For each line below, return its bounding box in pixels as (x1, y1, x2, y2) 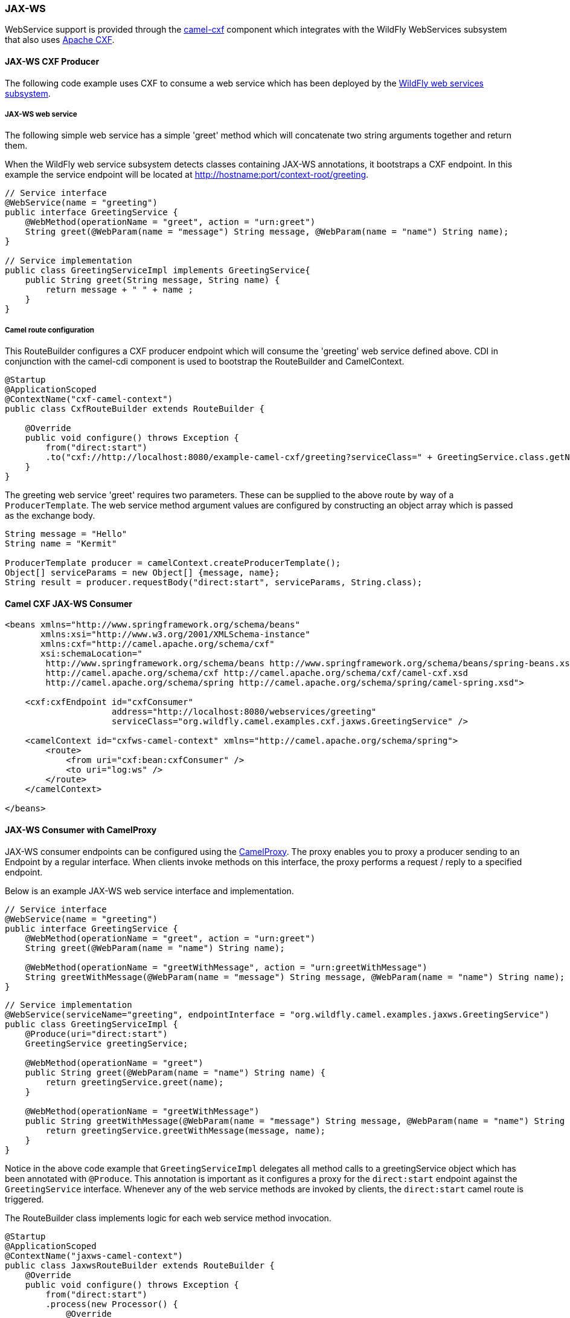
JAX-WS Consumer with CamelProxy (5, 824, 157, 835)
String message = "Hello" (5, 529, 127, 539)
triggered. (5, 1193, 44, 1204)
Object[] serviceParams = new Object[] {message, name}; (5, 568, 280, 578)
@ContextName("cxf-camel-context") (5, 394, 173, 404)
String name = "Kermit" (5, 539, 117, 549)
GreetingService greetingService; (25, 1038, 188, 1048)
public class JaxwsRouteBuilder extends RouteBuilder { (5, 1260, 275, 1270)
